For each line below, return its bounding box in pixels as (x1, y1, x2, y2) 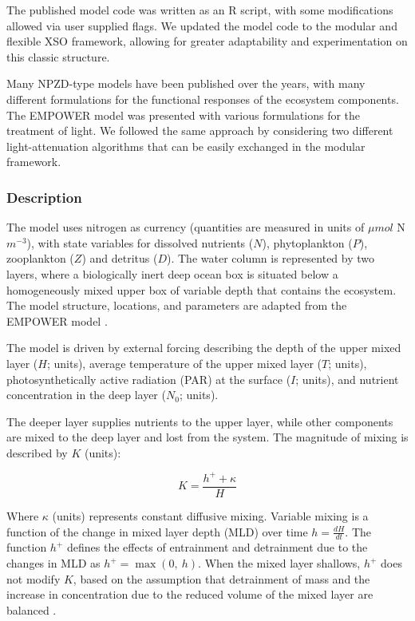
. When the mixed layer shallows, (198, 555, 361, 572)
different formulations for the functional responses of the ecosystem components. (6, 90, 399, 107)
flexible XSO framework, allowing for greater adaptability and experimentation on (6, 33, 408, 49)
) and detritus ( (81, 250, 158, 267)
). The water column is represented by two (167, 250, 375, 267)
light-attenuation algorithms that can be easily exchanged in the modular (6, 137, 366, 154)
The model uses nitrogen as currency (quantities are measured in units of (6, 219, 365, 235)
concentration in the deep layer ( (6, 386, 166, 403)
